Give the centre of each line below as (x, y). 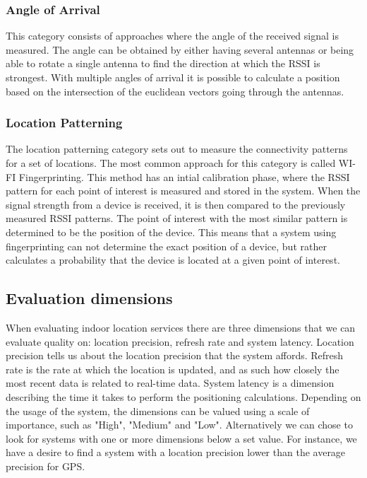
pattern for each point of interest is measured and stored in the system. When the (183, 191)
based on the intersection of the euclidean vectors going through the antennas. (175, 91)
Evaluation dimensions (89, 298)
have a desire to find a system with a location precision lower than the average (176, 452)
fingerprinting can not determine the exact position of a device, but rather (166, 246)
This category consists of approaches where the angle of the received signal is (172, 36)
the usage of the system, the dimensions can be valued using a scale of (158, 410)
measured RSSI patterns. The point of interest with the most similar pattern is (177, 218)
